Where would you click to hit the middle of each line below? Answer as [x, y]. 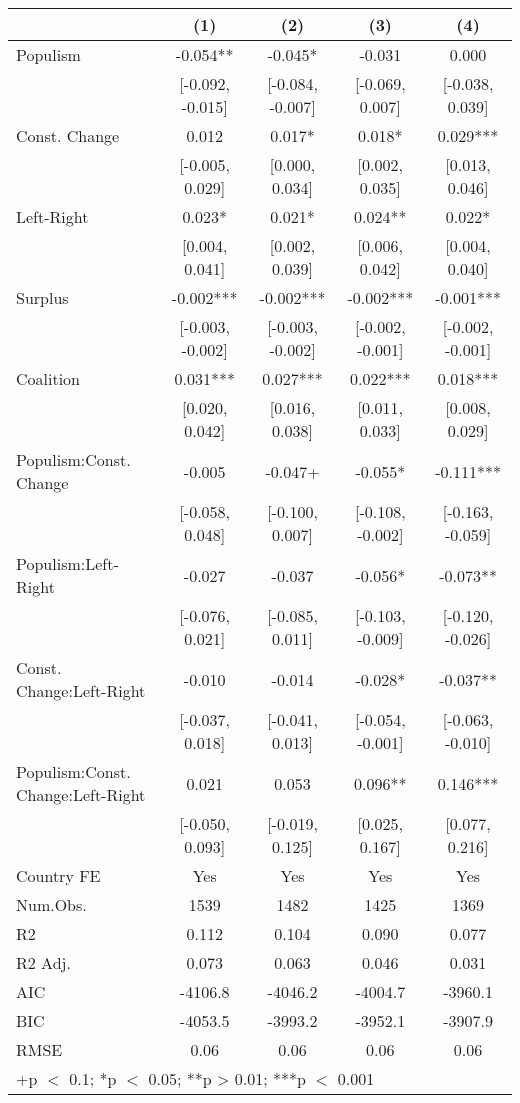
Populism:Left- [67, 563]
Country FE [58, 875]
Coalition [48, 378]
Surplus [42, 297]
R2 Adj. [43, 962]
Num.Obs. [51, 904]
